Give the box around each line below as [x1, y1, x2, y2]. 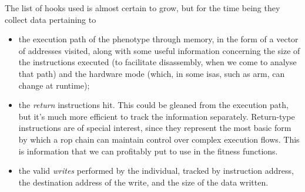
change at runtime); [18, 79, 90, 91]
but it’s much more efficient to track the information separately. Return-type [18, 110, 295, 122]
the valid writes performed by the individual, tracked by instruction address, [18, 164, 294, 177]
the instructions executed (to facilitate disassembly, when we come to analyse [18, 56, 297, 68]
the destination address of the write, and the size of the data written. [18, 176, 269, 188]
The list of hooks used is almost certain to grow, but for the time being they [5, 2, 280, 14]
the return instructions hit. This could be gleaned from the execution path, [18, 99, 289, 111]
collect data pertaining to [5, 13, 96, 25]
